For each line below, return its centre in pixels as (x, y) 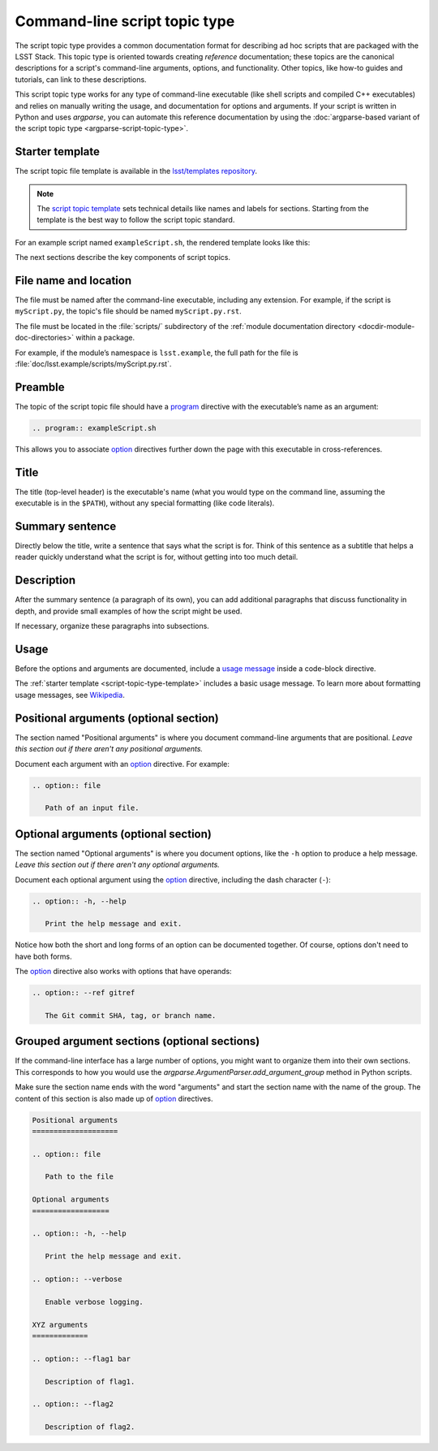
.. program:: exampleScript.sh (94, 428)
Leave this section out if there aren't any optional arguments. (118, 864)
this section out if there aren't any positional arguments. (109, 749)
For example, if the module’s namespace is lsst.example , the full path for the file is (157, 353)
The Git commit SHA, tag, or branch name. (131, 1015)
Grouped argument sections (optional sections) (137, 1041)
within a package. (105, 338)
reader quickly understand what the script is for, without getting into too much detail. (157, 557)
